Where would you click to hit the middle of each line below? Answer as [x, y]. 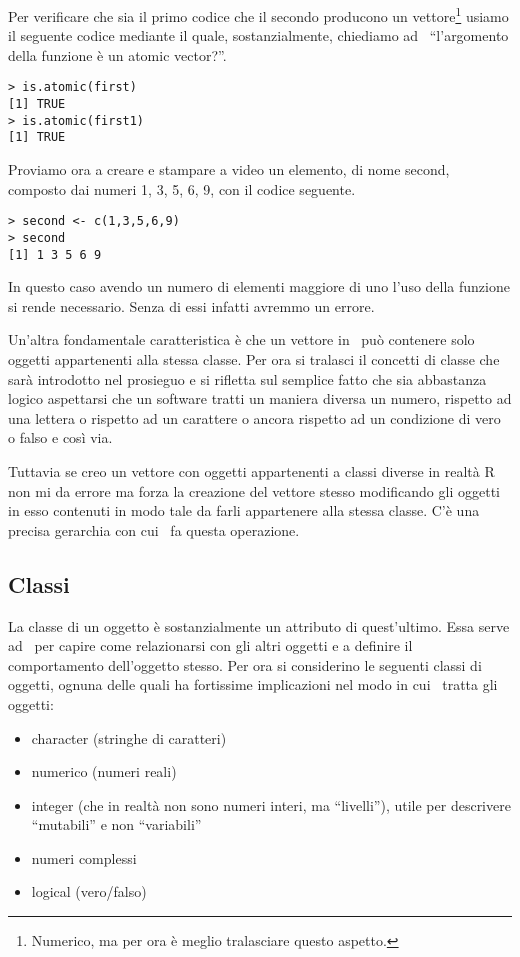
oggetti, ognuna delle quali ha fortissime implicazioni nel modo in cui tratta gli [253, 684]
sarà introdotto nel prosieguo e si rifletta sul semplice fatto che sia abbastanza [247, 378]
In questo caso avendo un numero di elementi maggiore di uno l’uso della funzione [259, 286]
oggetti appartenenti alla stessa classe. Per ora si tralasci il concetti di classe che [254, 359]
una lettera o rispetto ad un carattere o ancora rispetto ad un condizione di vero [254, 417]
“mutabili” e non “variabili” [116, 824]
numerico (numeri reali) [104, 771]
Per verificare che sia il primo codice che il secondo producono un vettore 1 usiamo [258, 14]
